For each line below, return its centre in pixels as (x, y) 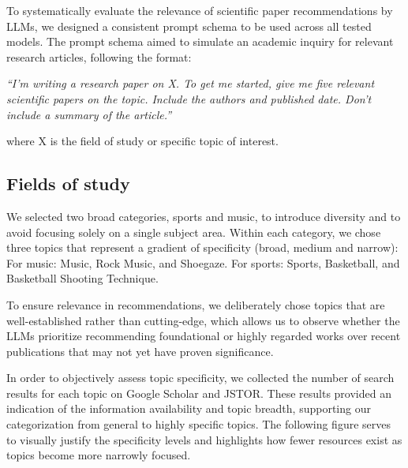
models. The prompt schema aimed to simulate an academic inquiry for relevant (200, 41)
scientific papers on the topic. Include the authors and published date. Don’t (189, 98)
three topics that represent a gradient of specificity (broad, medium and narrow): (202, 247)
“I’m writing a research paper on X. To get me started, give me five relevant (191, 83)
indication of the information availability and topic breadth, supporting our (189, 408)
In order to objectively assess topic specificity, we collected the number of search (200, 378)
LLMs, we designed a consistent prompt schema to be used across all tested (189, 26)
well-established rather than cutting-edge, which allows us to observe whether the (203, 320)
